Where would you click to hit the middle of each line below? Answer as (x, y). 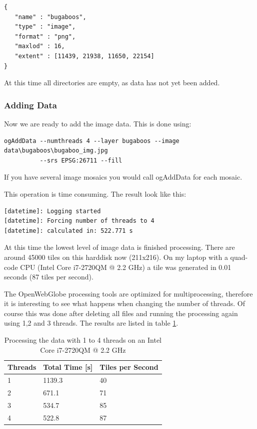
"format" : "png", (45, 36)
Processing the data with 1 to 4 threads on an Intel (83, 340)
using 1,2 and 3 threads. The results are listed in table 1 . (91, 323)
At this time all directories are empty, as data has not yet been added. (112, 83)
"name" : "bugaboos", (50, 17)
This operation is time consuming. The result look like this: (95, 193)
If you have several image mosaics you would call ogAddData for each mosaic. (123, 177)
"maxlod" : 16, (40, 46)
